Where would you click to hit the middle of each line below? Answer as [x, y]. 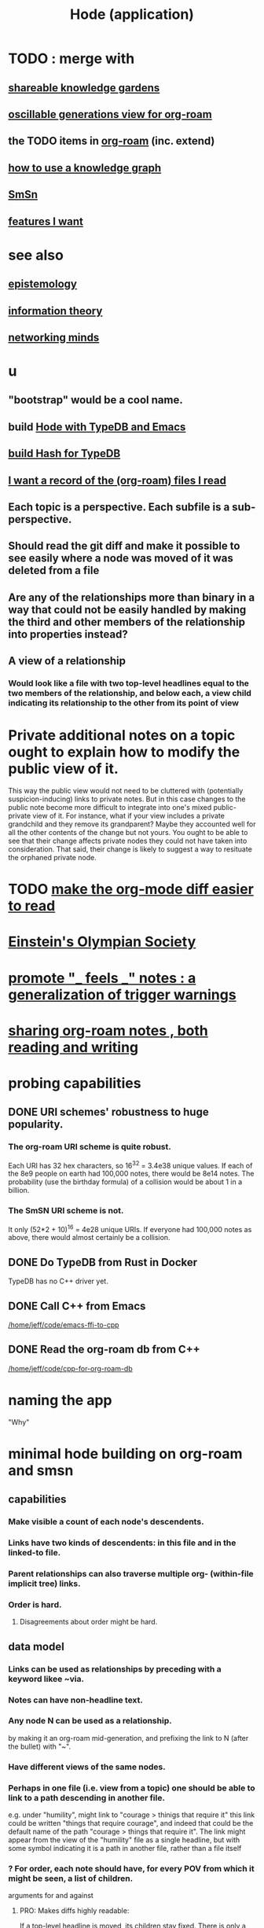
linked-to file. [35, 1553]
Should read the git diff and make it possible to [124, 546]
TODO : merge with [71, 59]
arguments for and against [51, 1896]
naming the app [60, 1400]
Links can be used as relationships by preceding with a [115, 1669]
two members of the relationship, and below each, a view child [130, 694]
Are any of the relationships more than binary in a [132, 597]
